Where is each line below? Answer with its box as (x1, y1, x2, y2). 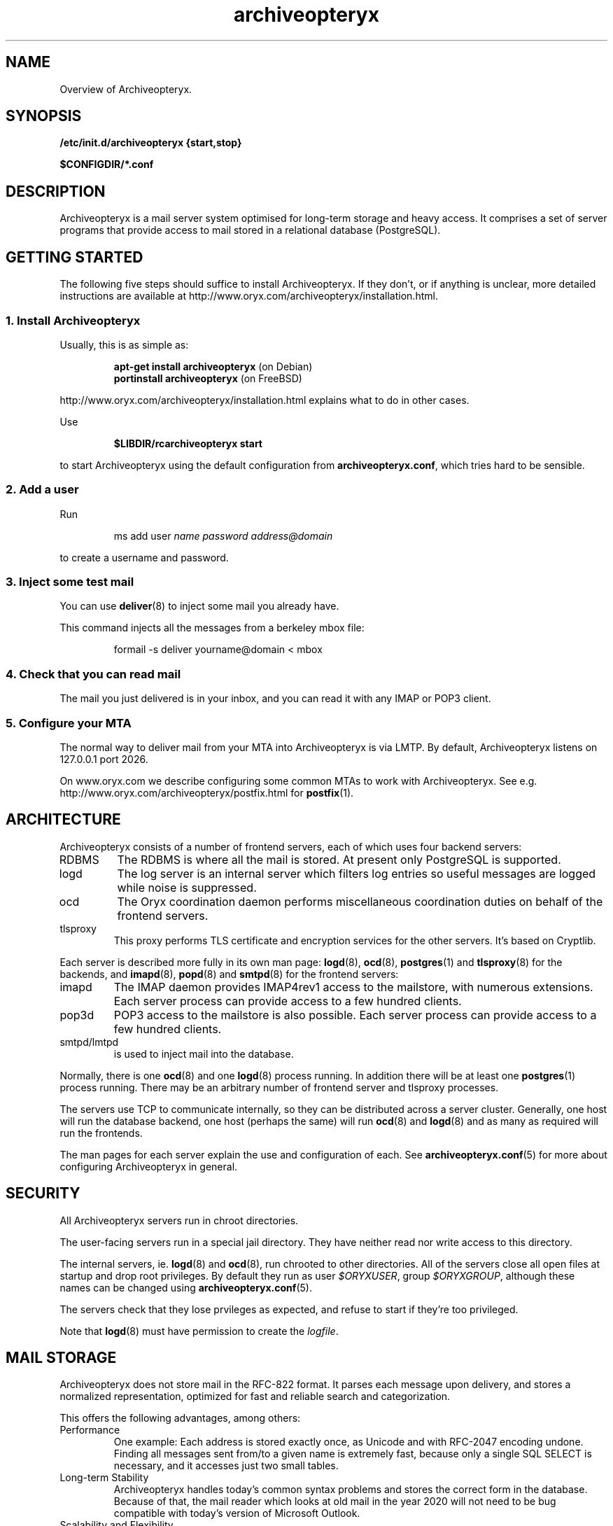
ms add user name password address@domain (113, 529, 333, 542)
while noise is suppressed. (117, 880, 257, 895)
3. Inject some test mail (6, 575, 134, 589)
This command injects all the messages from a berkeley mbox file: (59, 622, 365, 634)
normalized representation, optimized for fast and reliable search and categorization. (59, 1390, 451, 1403)
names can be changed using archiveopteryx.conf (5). (59, 1281, 312, 1294)
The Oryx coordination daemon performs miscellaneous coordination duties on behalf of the (117, 894, 603, 909)
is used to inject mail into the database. (113, 1047, 294, 1060)
